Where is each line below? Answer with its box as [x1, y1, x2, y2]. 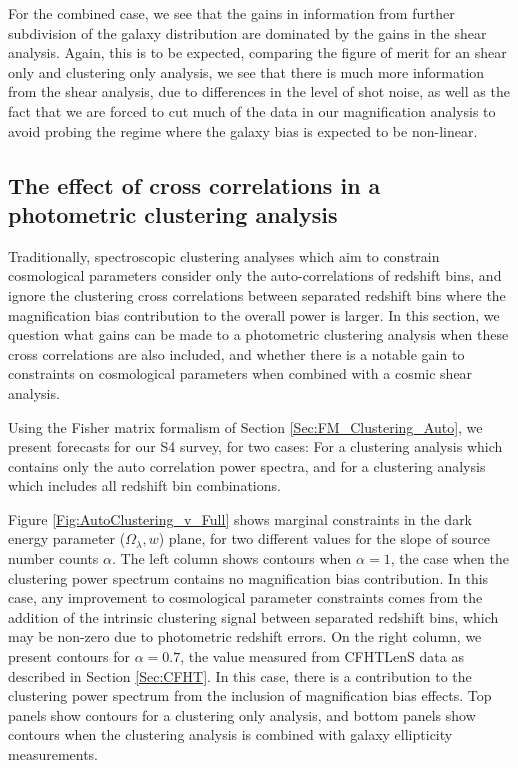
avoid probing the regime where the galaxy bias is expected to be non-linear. [8, 120, 478, 141]
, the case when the [390, 548, 509, 569]
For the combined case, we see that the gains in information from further [8, 3, 455, 23]
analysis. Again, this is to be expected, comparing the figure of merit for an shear [8, 42, 507, 63]
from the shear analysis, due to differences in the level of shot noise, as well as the [8, 81, 510, 102]
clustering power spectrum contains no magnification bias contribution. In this [8, 567, 489, 588]
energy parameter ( [8, 528, 126, 549]
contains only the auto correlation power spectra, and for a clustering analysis [8, 455, 486, 476]
